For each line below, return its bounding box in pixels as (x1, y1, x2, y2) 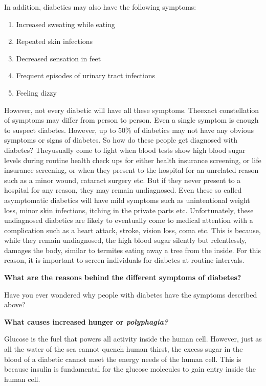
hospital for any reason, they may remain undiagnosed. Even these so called (4, 185, 242, 195)
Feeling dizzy (16, 87, 57, 98)
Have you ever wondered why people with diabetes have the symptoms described (4, 289, 257, 300)
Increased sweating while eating (16, 18, 115, 29)
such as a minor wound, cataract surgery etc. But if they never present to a (4, 174, 241, 185)
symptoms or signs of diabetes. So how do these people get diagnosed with (4, 134, 237, 145)
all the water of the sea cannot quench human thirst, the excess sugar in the (4, 344, 243, 354)
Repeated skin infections (16, 36, 93, 47)
